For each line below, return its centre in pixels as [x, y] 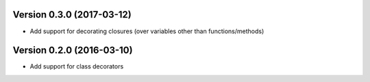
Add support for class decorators [77, 66]
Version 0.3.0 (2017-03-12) [72, 15]
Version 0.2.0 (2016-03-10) [73, 50]
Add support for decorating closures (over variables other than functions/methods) [147, 31]
